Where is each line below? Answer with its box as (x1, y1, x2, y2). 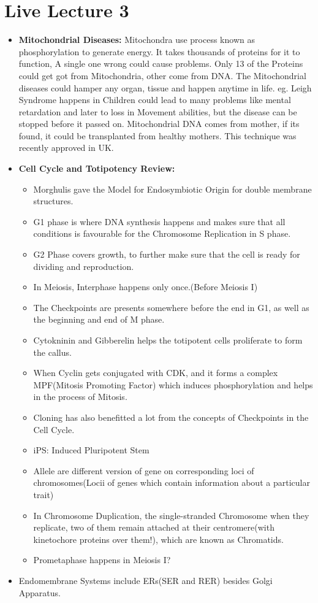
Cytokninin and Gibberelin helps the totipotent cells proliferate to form (33, 334, 303, 346)
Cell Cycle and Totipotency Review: (18, 162, 175, 175)
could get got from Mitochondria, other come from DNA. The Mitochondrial (18, 69, 306, 82)
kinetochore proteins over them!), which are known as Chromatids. (33, 532, 284, 545)
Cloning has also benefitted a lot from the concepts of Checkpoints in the (33, 410, 309, 423)
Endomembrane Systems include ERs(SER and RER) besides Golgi (18, 574, 273, 586)
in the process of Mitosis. (33, 390, 127, 403)
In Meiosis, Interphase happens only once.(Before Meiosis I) (33, 280, 258, 293)
